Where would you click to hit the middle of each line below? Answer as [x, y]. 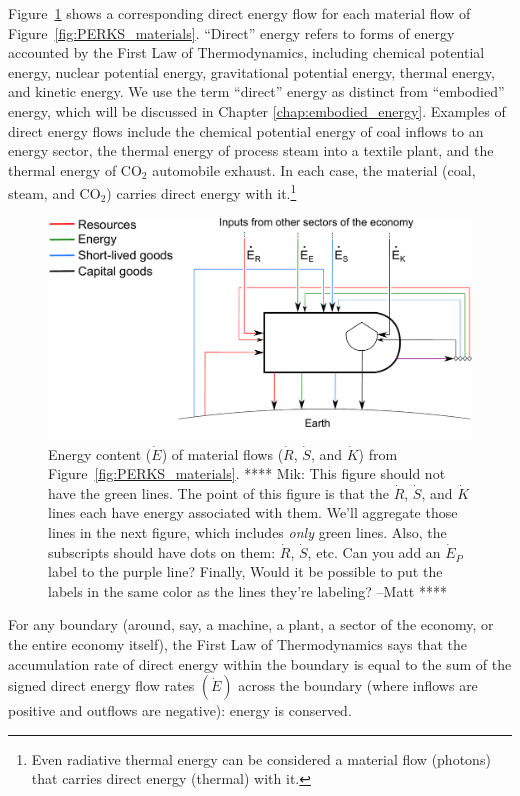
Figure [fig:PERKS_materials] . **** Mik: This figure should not [247, 473]
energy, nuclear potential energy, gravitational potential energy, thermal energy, [251, 71]
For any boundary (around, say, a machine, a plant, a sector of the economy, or [251, 624]
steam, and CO [54, 193]
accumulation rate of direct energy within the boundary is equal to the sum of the [260, 663]
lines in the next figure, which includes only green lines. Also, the [247, 531]
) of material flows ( [222, 453]
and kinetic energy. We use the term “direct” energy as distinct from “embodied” [256, 91]
